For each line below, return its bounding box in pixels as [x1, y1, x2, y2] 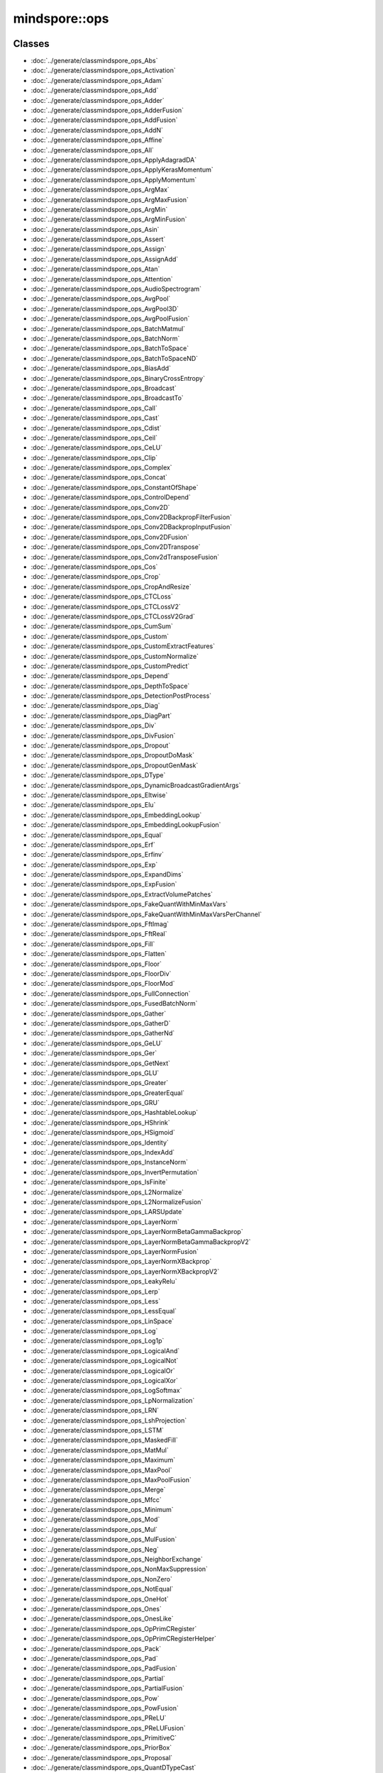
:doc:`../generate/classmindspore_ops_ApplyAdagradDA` [30, 155, 197, 164]
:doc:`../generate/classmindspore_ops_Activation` [30, 66, 177, 74]
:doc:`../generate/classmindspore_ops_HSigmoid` [30, 1128, 175, 1137]
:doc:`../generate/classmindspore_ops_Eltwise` [30, 791, 168, 799]
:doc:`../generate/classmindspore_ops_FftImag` [30, 920, 170, 928]
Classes [13, 38, 50, 50]
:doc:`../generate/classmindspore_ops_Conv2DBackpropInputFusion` [30, 523, 233, 531]
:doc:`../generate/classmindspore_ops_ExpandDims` [30, 870, 184, 879]
